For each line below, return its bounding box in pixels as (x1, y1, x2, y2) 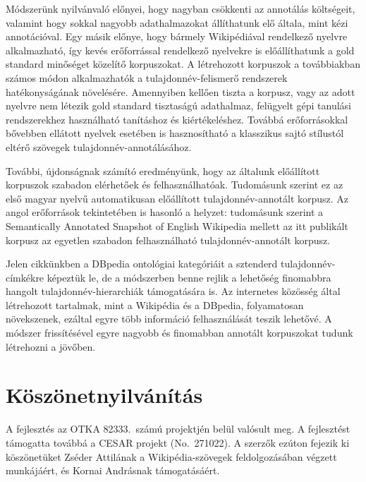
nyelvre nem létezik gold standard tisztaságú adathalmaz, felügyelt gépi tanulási (6, 98, 351, 113)
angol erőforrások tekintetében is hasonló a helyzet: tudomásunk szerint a (6, 205, 324, 219)
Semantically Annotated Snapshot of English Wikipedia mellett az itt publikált (6, 218, 348, 233)
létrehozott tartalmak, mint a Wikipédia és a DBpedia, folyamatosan (6, 297, 304, 312)
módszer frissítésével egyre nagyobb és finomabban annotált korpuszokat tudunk (6, 325, 353, 340)
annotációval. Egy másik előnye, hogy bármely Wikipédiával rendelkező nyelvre (6, 29, 348, 44)
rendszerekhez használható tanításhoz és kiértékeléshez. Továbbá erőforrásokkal (6, 112, 348, 126)
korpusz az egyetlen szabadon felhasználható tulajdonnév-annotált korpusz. (6, 232, 331, 247)
